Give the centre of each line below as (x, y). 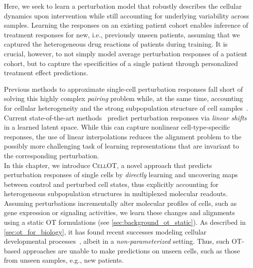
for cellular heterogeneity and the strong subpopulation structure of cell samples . (126, 108)
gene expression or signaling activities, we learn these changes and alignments (119, 212)
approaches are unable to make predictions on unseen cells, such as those (131, 250)
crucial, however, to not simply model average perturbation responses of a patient (126, 53)
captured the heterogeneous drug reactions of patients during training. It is (116, 44)
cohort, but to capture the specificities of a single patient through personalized (121, 63)
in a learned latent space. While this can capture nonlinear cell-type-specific (117, 127)
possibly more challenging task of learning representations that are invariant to (122, 146)
